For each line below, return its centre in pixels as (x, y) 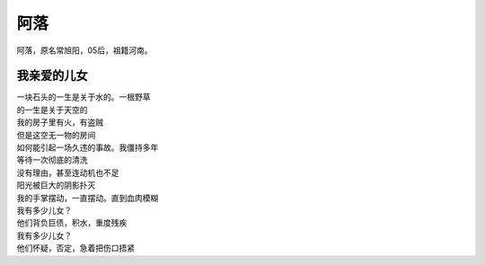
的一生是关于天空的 (52, 110)
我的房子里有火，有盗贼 (60, 122)
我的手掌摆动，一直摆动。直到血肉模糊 (88, 198)
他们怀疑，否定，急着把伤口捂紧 (75, 248)
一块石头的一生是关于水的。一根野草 (84, 97)
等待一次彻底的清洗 (52, 160)
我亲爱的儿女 (52, 76)
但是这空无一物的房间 (56, 135)
